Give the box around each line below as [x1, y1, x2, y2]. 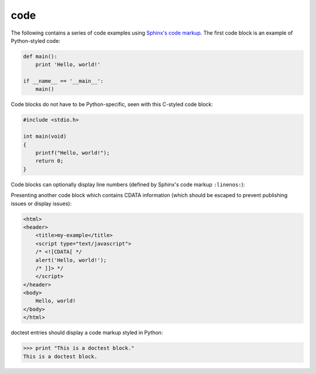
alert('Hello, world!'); [35, 257, 107, 263]
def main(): [23, 53, 58, 60]
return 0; [35, 158, 64, 164]
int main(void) [23, 133, 67, 140]
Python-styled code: [11, 37, 61, 44]
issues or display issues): [11, 200, 72, 207]
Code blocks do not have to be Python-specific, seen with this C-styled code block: [11, 101, 214, 108]
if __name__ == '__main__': [23, 78, 104, 84]
